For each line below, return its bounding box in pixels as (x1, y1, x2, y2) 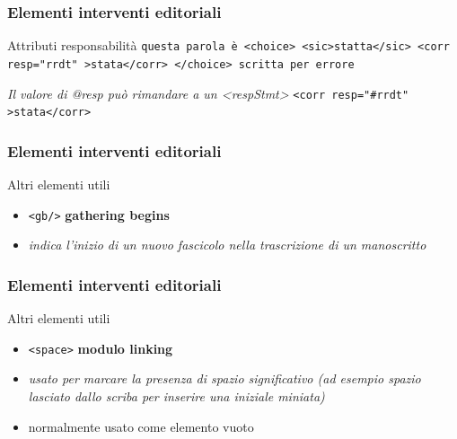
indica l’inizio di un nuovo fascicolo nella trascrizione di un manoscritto (28, 235, 426, 254)
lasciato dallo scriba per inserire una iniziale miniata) (28, 386, 325, 405)
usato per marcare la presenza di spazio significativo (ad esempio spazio (28, 369, 421, 388)
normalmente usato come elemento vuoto (28, 417, 254, 435)
